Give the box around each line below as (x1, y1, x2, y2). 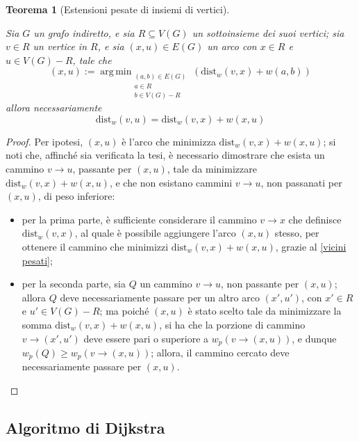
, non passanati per (260, 175, 342, 189)
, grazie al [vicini (275, 239, 347, 253)
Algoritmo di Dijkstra (6, 417, 165, 439)
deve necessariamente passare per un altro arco (60, 290, 260, 304)
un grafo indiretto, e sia (33, 25, 135, 40)
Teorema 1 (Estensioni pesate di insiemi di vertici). (6, 2, 230, 16)
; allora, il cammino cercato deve (151, 345, 290, 359)
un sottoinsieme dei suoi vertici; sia (192, 25, 344, 40)
